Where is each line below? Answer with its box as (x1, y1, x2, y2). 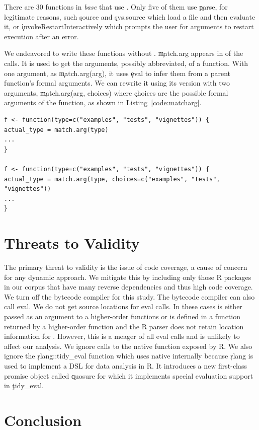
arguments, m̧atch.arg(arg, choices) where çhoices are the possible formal (4, 87, 228, 98)
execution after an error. (4, 31, 79, 41)
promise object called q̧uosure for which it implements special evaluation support (4, 370, 253, 381)
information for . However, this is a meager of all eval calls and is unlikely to (4, 331, 240, 341)
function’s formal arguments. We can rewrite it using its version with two (4, 78, 230, 88)
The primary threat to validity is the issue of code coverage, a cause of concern (4, 262, 247, 272)
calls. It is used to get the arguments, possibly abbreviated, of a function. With (4, 57, 248, 68)
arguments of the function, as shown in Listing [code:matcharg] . (4, 97, 202, 108)
